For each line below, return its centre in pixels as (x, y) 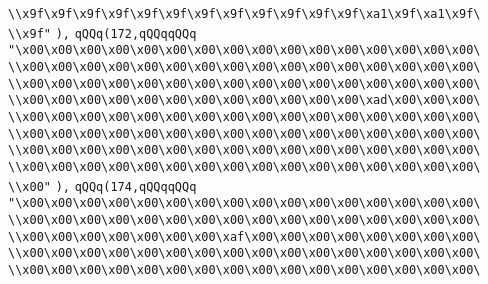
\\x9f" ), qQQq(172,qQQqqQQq (102, 33)
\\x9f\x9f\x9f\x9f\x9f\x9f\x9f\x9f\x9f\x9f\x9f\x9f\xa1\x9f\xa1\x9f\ (244, 14)
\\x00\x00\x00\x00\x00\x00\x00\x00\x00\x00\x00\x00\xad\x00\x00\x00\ (244, 100)
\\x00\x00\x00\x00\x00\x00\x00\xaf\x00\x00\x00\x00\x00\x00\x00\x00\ (244, 236)
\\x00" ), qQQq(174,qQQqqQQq (102, 186)
